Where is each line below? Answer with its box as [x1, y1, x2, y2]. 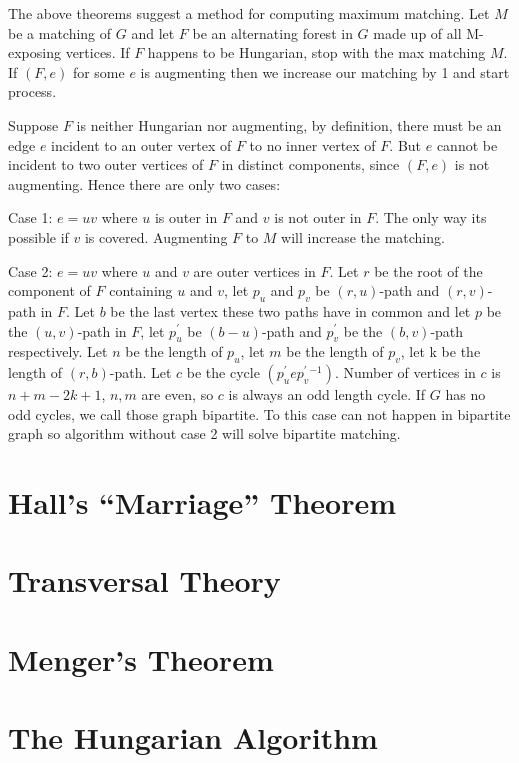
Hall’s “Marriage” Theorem [8, 482, 396, 523]
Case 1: [8, 207, 53, 228]
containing [109, 280, 173, 301]
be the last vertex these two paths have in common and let [110, 300, 471, 321]
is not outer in [274, 207, 362, 228]
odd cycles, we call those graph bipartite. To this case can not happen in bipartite [8, 403, 511, 424]
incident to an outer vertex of [51, 134, 232, 155]
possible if [8, 226, 69, 247]
